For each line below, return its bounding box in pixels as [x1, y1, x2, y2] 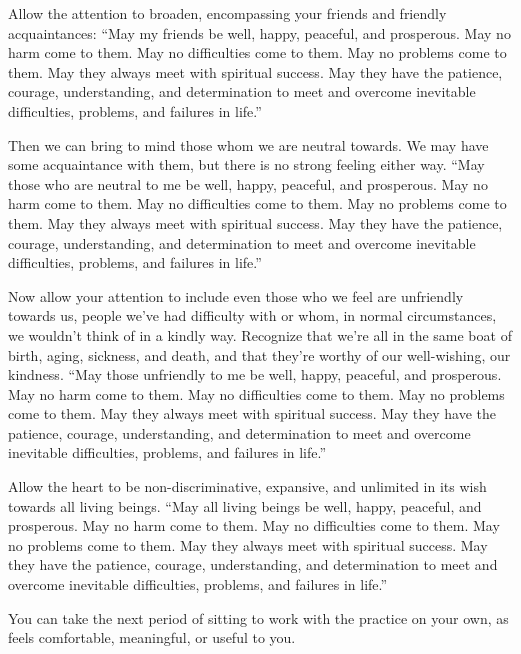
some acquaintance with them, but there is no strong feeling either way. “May [8, 154, 485, 175]
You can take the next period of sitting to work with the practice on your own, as [8, 607, 509, 628]
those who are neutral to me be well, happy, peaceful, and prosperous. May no [8, 173, 488, 194]
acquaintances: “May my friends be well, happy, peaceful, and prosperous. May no [8, 22, 511, 43]
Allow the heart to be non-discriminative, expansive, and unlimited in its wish [8, 476, 487, 497]
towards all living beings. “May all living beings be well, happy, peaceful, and [8, 495, 482, 516]
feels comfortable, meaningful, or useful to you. [8, 627, 296, 648]
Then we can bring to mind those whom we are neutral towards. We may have [8, 134, 489, 155]
